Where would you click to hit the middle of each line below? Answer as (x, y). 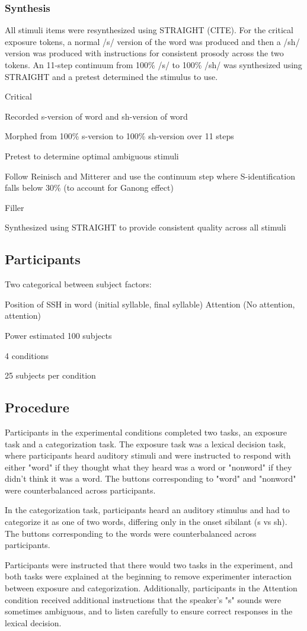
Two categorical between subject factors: (78, 284)
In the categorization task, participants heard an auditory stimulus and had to (147, 510)
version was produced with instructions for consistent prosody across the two (144, 53)
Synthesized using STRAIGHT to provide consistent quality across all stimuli (145, 227)
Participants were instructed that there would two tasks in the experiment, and (149, 564)
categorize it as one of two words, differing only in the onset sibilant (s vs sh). (146, 522)
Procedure (37, 407)
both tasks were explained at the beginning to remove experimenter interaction (148, 576)
